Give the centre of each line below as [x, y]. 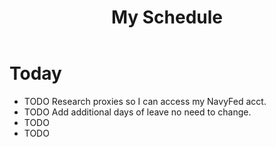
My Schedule [167, 17]
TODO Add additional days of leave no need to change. [137, 112]
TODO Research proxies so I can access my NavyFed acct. [145, 101]
